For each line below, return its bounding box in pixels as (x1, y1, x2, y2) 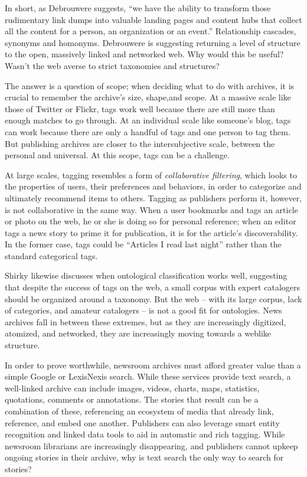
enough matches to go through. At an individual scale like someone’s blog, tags (5, 114, 291, 126)
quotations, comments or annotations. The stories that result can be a (5, 393, 259, 406)
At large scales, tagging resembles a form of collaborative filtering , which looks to (5, 168, 297, 181)
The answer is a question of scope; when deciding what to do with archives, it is (5, 79, 295, 92)
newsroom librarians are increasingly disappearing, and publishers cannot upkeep (5, 439, 298, 452)
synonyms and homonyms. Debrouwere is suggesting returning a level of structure (5, 36, 301, 48)
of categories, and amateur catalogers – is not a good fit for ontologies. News (5, 304, 282, 316)
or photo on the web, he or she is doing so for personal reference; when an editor (5, 215, 296, 227)
